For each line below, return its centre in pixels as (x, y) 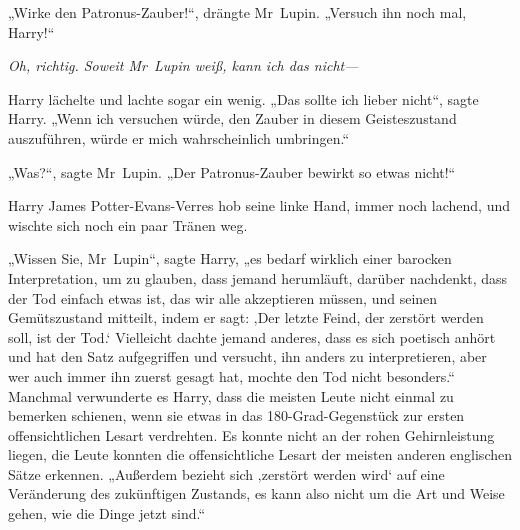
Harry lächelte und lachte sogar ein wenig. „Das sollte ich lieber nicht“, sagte (243, 98)
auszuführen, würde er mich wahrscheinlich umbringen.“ (179, 137)
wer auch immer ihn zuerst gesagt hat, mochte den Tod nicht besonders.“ (231, 375)
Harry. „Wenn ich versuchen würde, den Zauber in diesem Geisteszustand (232, 118)
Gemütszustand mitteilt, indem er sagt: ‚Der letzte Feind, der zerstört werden (246, 317)
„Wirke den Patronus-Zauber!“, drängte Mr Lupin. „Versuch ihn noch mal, (237, 12)
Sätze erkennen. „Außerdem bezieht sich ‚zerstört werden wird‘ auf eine (226, 473)
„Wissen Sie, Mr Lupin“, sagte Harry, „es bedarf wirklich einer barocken (230, 258)
